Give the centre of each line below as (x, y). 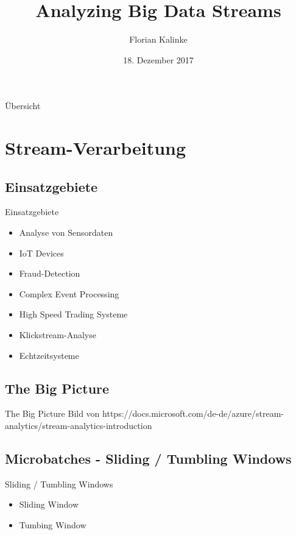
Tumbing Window (53, 525)
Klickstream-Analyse (58, 335)
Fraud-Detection (50, 273)
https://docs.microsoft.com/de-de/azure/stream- (193, 413)
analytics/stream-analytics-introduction (79, 426)
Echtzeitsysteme (49, 355)
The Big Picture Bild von (52, 413)
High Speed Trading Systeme (73, 314)
